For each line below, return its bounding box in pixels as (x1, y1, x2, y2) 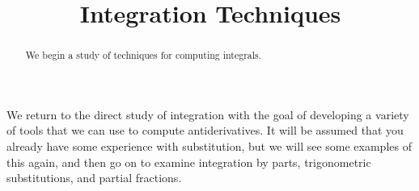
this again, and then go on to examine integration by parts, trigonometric (6, 153, 371, 170)
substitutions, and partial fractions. (6, 169, 182, 186)
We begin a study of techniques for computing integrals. (25, 48, 262, 62)
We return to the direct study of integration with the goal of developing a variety (6, 106, 409, 122)
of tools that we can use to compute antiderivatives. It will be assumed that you (6, 122, 404, 139)
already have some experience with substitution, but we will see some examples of (6, 138, 412, 155)
